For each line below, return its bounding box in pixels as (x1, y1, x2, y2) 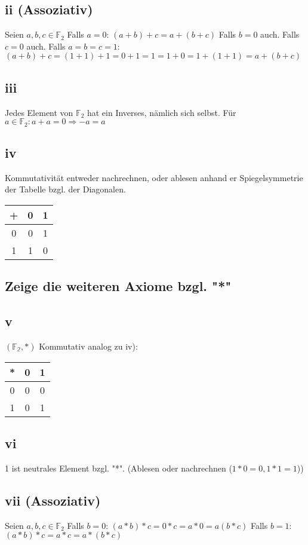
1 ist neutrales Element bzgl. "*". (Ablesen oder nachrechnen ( (5, 461, 232, 474)
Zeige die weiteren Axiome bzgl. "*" (5, 277, 232, 295)
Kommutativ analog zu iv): (39, 340, 138, 353)
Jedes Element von (5, 106, 73, 118)
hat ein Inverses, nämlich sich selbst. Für (87, 106, 236, 118)
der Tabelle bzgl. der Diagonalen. (5, 183, 126, 195)
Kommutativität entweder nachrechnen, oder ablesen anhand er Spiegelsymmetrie (5, 171, 303, 183)
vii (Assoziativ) (5, 491, 101, 509)
